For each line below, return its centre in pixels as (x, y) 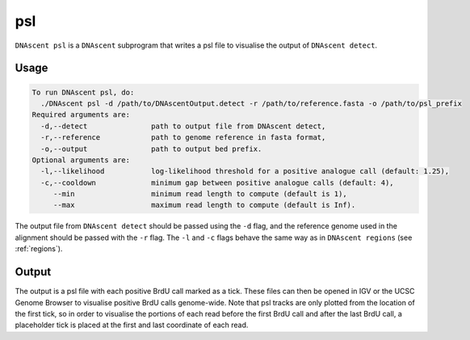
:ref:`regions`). (39, 249)
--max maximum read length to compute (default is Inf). (204, 205)
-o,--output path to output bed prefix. (151, 149)
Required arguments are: (81, 115)
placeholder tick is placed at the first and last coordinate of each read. (132, 325)
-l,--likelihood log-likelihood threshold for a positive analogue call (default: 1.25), (245, 171)
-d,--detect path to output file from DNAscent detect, (183, 126)
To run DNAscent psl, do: (83, 92)
